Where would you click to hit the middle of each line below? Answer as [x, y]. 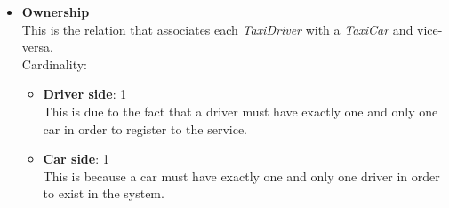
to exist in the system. [104, 193]
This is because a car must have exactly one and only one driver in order [241, 176]
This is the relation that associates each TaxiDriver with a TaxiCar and [217, 29]
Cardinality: [54, 64]
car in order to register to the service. [145, 128]
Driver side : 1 [85, 94]
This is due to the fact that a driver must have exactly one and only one [241, 111]
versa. [37, 47]
